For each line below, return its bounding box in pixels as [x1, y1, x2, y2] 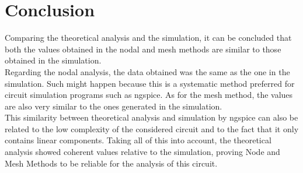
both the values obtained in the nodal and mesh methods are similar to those [5, 43, 281, 55]
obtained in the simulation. [5, 54, 102, 66]
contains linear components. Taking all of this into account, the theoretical [5, 134, 271, 146]
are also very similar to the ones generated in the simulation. [5, 100, 222, 112]
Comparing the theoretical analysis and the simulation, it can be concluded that [5, 31, 292, 44]
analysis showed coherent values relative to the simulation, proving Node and [5, 146, 280, 158]
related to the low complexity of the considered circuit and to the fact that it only [5, 122, 299, 135]
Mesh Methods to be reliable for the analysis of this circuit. [5, 157, 218, 169]
